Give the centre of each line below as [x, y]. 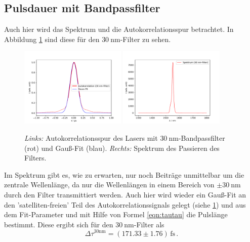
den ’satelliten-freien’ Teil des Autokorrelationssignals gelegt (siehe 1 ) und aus [125, 204]
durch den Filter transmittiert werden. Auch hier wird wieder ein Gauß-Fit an [125, 195]
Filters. [35, 158]
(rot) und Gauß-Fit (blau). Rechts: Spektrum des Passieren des [122, 148]
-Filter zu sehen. [145, 39]
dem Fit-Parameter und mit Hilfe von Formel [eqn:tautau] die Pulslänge [116, 214]
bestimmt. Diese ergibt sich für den [59, 224]
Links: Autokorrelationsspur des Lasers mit [91, 138]
